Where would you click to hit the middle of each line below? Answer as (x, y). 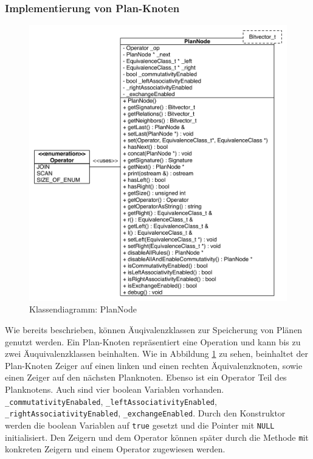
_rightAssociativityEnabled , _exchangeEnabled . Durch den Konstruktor (145, 413)
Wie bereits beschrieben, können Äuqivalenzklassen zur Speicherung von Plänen (154, 330)
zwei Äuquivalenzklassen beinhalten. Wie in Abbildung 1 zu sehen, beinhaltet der (156, 354)
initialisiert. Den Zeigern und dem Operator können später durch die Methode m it (157, 437)
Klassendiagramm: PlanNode (83, 309)
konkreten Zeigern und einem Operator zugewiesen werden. (115, 449)
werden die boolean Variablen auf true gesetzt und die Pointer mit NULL (140, 425)
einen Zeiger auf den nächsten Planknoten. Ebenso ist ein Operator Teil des (146, 377)
